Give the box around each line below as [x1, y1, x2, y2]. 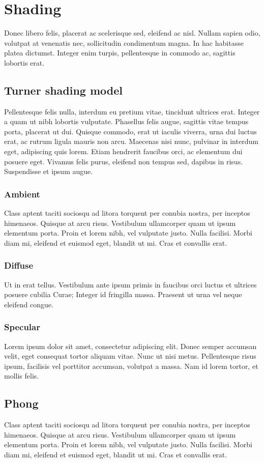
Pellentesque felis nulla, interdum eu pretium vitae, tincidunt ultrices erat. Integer [4, 106, 260, 117]
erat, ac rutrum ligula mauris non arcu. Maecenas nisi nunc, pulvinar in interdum [4, 136, 258, 147]
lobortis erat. [4, 57, 45, 68]
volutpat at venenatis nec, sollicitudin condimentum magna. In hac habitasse [4, 37, 244, 48]
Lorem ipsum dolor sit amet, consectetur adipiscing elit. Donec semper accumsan [4, 340, 257, 351]
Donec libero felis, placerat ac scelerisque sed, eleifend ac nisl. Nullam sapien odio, [4, 27, 260, 38]
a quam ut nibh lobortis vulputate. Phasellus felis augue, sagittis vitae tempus [4, 116, 249, 127]
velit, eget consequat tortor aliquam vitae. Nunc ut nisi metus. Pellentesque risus [4, 351, 256, 361]
